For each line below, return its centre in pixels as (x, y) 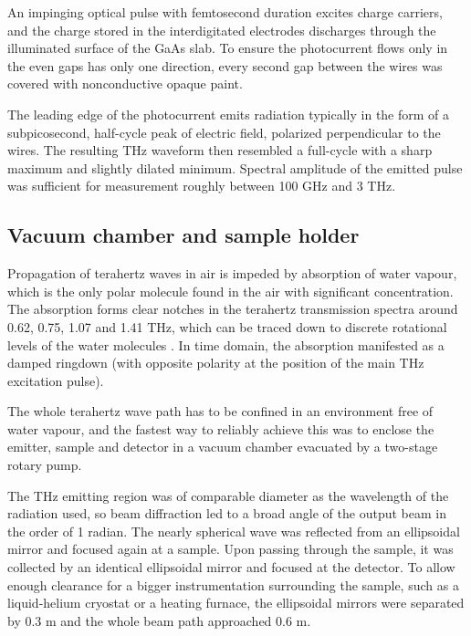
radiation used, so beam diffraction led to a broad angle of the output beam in (227, 513)
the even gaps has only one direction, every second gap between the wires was (225, 65)
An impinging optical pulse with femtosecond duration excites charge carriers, (225, 12)
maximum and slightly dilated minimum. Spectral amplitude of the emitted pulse (235, 167)
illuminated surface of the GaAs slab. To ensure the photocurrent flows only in (228, 48)
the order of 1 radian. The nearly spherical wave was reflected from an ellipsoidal (234, 531)
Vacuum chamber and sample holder (183, 235)
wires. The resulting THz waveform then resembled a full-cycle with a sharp (220, 150)
